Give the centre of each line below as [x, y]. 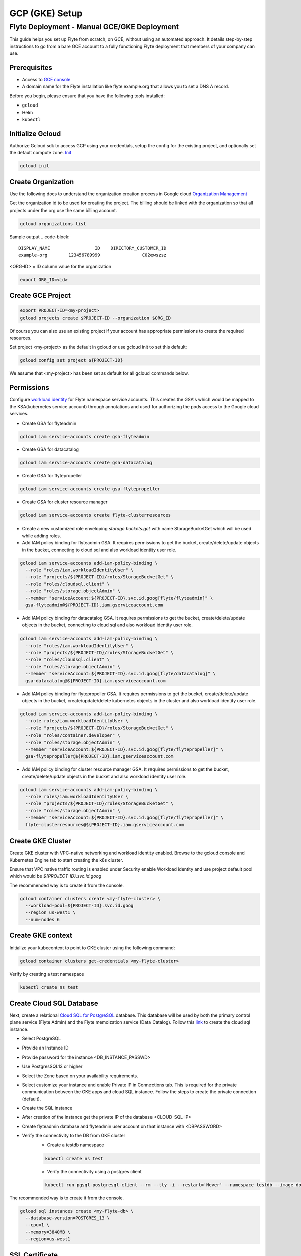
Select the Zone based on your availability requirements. [80, 1076]
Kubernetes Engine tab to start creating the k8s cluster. [66, 860]
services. [19, 414]
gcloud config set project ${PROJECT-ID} [71, 360]
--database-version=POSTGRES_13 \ [68, 1218]
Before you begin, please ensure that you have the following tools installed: [87, 96]
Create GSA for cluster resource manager [65, 502]
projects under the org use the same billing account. [63, 210]
